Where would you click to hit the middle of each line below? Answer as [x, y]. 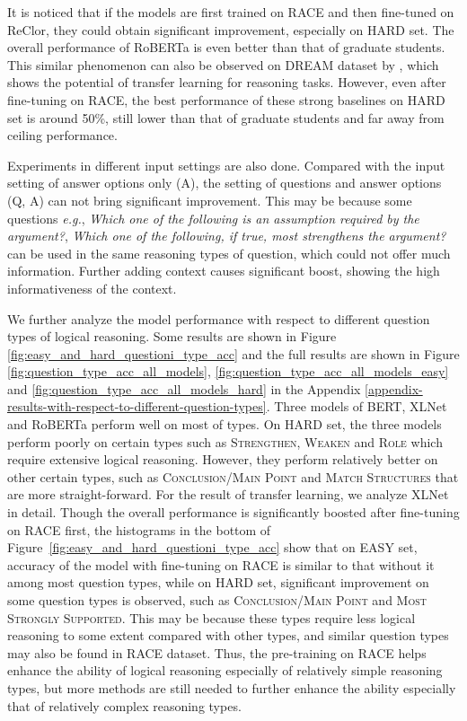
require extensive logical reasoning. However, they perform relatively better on [223, 459]
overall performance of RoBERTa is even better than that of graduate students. [226, 47]
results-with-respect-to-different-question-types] [137, 406]
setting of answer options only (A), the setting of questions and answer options [225, 183]
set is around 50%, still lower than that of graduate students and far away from [226, 117]
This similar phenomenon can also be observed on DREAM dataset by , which [223, 64]
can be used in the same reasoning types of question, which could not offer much [229, 253]
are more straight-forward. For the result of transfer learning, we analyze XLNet [228, 494]
